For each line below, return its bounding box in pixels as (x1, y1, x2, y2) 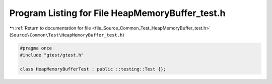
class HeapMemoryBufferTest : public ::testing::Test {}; (20, 66, 166, 72)
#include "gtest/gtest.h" (20, 52, 84, 58)
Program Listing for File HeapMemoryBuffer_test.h (9, 7, 226, 18)
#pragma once (20, 45, 52, 51)
